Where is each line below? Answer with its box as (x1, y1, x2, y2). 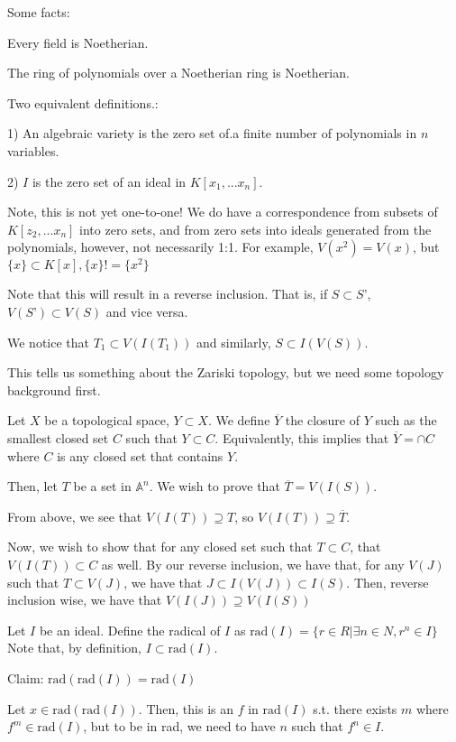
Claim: (7, 668, 44, 687)
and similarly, (196, 332, 271, 351)
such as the (375, 411, 437, 430)
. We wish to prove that (149, 477, 280, 496)
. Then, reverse (346, 572, 429, 591)
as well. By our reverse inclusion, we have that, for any (101, 554, 405, 573)
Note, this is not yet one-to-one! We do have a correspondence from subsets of (7, 202, 438, 221)
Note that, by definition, (7, 638, 141, 657)
